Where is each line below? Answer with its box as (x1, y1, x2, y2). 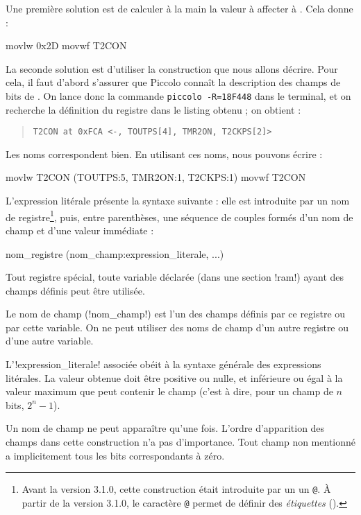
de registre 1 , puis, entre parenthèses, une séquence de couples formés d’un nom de (6, 207, 353, 224)
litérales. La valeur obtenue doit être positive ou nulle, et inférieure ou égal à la (6, 370, 343, 385)
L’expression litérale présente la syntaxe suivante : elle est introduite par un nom (6, 193, 350, 208)
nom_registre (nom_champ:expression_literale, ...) (6, 246, 224, 261)
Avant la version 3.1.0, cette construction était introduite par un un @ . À (22, 482, 331, 496)
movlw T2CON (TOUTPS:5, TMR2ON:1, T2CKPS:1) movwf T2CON (6, 170, 306, 184)
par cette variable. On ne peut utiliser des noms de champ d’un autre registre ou (6, 320, 349, 334)
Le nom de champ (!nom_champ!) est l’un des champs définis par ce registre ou (6, 306, 346, 321)
